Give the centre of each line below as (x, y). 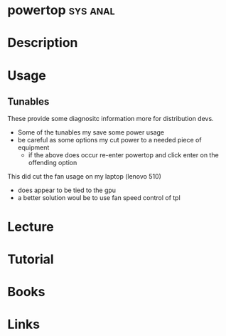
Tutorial (31, 259)
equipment (33, 147)
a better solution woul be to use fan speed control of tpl (99, 198)
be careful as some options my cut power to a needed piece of (109, 140)
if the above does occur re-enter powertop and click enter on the (123, 155)
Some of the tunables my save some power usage (91, 132)
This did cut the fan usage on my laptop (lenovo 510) (85, 177)
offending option (53, 163)
